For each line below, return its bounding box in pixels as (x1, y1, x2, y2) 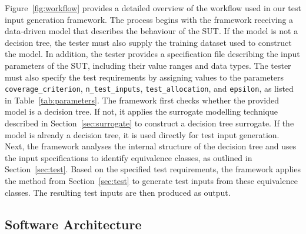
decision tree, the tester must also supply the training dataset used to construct (5, 36, 292, 48)
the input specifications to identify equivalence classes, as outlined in (5, 151, 252, 163)
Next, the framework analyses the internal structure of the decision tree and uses (5, 140, 297, 152)
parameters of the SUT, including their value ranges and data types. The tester (5, 59, 291, 71)
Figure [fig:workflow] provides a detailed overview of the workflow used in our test (5, 2, 301, 14)
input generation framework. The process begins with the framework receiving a (5, 13, 294, 25)
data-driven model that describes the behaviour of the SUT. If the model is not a (5, 25, 298, 37)
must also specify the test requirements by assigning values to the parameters (5, 71, 284, 83)
